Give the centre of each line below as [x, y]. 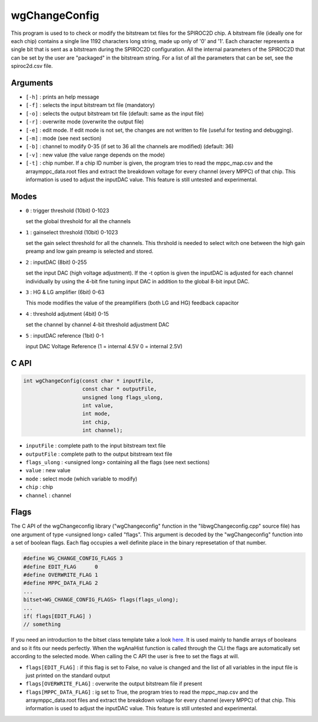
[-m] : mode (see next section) [64, 138]
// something [42, 625]
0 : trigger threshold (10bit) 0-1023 [67, 210]
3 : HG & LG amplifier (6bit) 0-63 [65, 292]
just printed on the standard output [68, 675]
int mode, [96, 414]
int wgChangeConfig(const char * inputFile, [89, 380]
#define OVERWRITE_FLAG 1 [61, 575]
